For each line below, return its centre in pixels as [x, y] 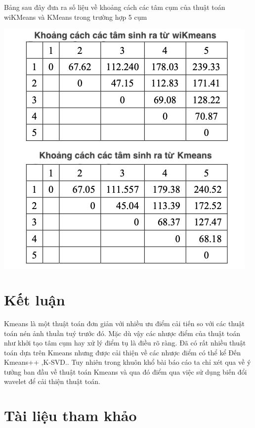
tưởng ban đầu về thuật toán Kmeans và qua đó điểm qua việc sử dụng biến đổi [126, 371]
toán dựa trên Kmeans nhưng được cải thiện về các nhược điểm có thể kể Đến [123, 352]
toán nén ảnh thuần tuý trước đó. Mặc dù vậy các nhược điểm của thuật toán [122, 333]
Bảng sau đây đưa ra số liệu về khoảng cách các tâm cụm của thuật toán [115, 7]
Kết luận [35, 299]
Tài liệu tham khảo [70, 415]
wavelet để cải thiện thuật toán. [52, 381]
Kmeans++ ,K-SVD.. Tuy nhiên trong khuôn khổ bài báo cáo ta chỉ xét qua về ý [127, 362]
